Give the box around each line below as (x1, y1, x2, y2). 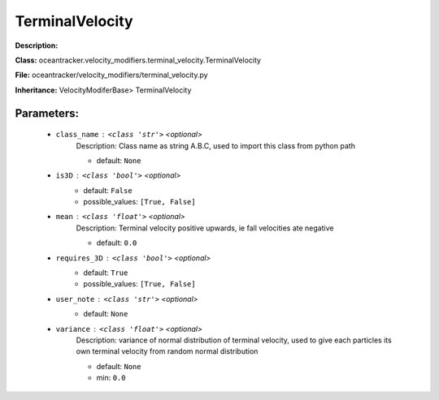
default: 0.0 (96, 238, 137, 247)
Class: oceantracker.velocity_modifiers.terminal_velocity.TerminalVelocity (15, 55, 262, 65)
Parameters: (15, 106, 79, 120)
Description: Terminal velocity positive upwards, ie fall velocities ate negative (76, 223, 334, 233)
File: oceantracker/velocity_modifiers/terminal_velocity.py (15, 70, 208, 80)
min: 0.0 (96, 373, 126, 383)
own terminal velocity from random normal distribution (76, 346, 259, 356)
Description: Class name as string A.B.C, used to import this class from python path (76, 140, 355, 150)
